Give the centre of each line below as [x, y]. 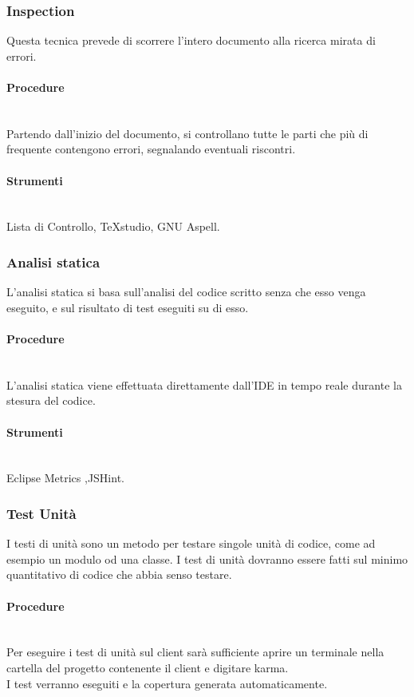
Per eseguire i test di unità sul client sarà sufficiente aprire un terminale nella [195, 652]
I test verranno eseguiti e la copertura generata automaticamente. [167, 683]
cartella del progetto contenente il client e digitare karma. [148, 667]
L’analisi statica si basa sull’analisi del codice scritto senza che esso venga [186, 292]
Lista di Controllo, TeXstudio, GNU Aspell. [113, 226]
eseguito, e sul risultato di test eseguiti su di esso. [128, 307]
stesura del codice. [51, 400]
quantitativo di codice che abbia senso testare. [119, 574]
